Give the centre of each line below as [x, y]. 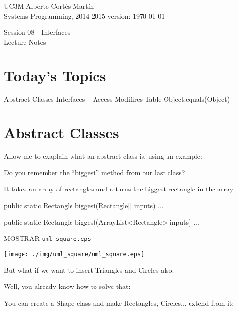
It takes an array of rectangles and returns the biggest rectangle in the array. [119, 189]
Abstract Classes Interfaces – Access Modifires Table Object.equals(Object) [117, 99]
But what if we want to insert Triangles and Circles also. [89, 270]
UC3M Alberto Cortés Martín [49, 6]
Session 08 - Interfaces [37, 32]
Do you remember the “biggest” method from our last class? [95, 172]
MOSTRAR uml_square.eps [48, 238]
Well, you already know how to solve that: [67, 286]
